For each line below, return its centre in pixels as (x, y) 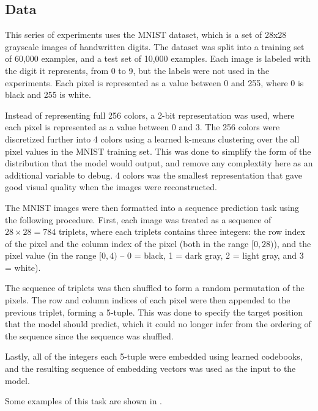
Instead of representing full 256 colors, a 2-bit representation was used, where (150, 115)
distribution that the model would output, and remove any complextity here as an (159, 163)
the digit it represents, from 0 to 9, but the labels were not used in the (137, 70)
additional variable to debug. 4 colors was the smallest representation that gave (153, 175)
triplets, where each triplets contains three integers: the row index (182, 231)
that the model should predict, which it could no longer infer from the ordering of (158, 324)
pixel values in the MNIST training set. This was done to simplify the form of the (158, 151)
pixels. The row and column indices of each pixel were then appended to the (148, 300)
